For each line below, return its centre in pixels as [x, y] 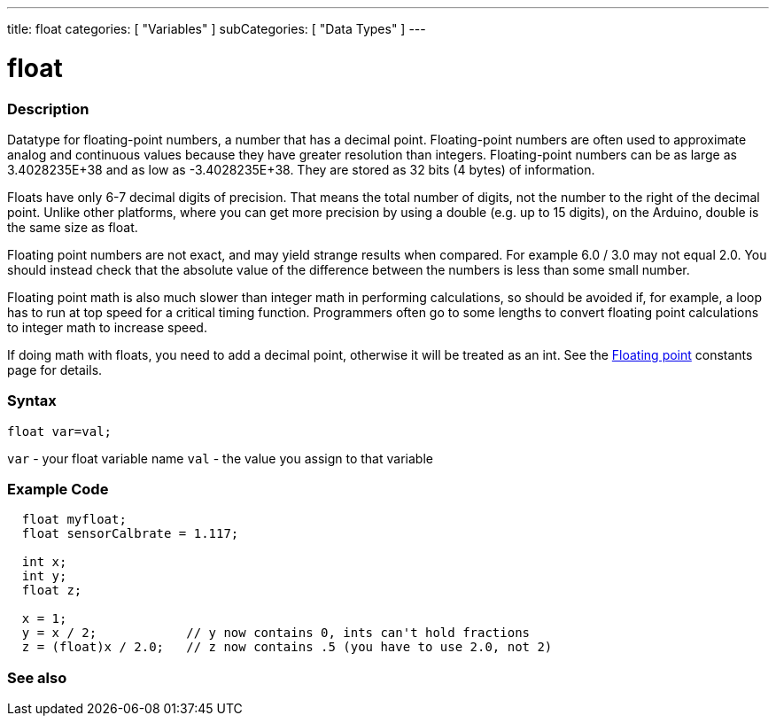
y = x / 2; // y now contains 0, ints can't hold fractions [276, 633]
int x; [44, 562]
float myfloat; [74, 520]
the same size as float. [73, 227]
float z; [52, 591]
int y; [44, 576]
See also [37, 677]
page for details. [55, 369]
